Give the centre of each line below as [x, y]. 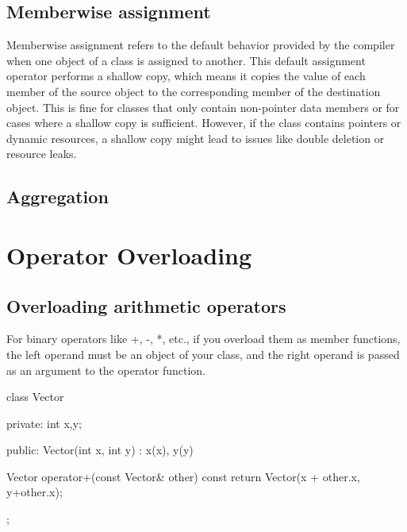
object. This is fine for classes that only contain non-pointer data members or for [203, 107]
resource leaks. [42, 154]
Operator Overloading [129, 254]
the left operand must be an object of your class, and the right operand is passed [203, 354]
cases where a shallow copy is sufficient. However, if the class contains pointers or [204, 123]
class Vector [35, 397]
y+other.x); [35, 492]
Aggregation [58, 197]
